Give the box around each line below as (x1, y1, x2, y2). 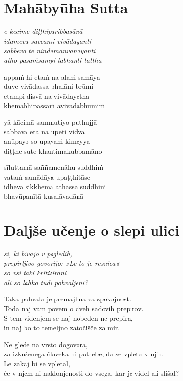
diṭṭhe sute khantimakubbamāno (4, 145, 102, 156)
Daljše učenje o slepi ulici (4, 219, 180, 240)
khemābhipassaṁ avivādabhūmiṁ (4, 100, 105, 110)
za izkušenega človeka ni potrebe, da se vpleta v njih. (4, 349, 164, 359)
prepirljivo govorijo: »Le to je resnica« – (4, 258, 126, 268)
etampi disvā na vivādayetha (4, 90, 90, 101)
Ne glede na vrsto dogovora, (4, 339, 88, 349)
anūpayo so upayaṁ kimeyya (4, 136, 90, 146)
